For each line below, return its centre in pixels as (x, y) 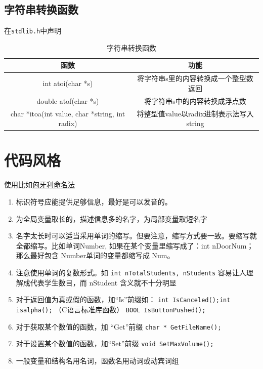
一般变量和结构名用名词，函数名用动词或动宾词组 (97, 360)
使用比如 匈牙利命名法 (39, 184)
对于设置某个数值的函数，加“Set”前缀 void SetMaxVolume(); (115, 343)
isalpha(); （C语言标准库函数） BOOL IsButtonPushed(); (111, 309)
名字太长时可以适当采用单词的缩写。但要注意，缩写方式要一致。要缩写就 (136, 236)
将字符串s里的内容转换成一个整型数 (195, 78)
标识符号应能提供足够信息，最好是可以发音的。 (94, 201)
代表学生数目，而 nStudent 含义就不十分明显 (103, 282)
